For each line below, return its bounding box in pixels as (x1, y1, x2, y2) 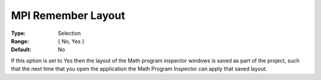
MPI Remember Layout (11, 9, 125, 22)
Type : (11, 30, 26, 37)
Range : (11, 37, 29, 44)
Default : (11, 46, 32, 53)
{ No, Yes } (58, 37, 84, 44)
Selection (58, 30, 81, 37)
